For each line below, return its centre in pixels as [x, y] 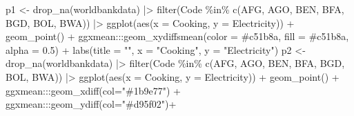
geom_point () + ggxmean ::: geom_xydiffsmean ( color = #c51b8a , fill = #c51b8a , [177, 36]
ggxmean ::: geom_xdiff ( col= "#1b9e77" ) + [93, 90]
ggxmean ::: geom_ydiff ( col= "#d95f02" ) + [91, 104]
